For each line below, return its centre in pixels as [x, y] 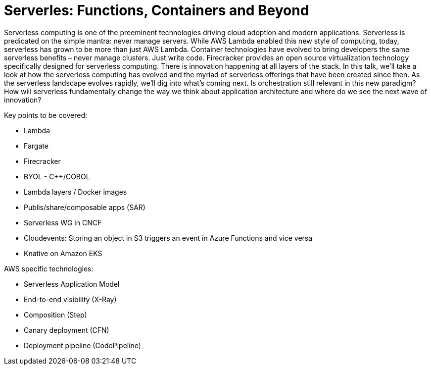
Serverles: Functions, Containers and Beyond [157, 10]
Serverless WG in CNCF [63, 222]
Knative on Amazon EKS [63, 253]
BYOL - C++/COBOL [57, 176]
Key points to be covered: [46, 115]
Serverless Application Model [72, 284]
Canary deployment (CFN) [67, 330]
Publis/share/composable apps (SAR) [85, 207]
